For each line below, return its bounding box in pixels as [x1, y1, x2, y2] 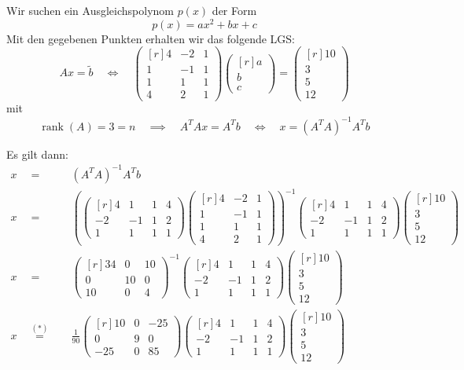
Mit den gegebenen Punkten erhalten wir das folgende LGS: [6, 30, 296, 46]
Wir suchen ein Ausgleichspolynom [6, 2, 174, 18]
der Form [212, 2, 257, 18]
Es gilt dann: [6, 145, 68, 162]
